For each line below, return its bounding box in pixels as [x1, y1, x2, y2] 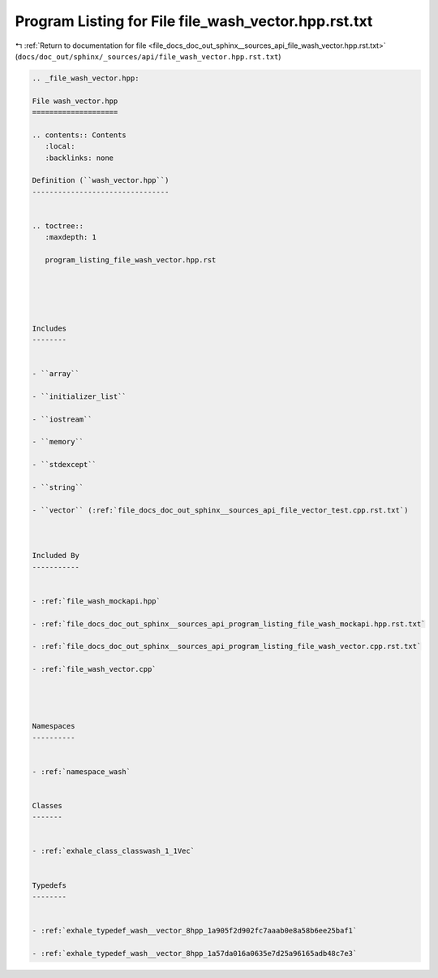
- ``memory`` [32, 437, 84, 447]
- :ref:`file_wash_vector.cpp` [32, 664, 157, 674]
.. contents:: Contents [32, 130, 127, 140]
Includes [32, 323, 67, 333]
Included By [32, 551, 80, 560]
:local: [45, 142, 75, 151]
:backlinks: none [45, 153, 114, 162]
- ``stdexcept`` [32, 460, 97, 470]
